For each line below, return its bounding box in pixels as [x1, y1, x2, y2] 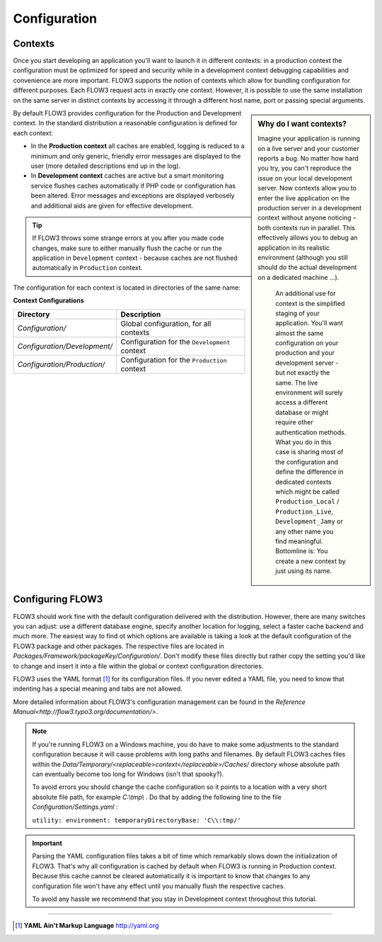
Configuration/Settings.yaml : [32, 802, 118, 811]
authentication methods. [275, 428, 347, 436]
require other [275, 418, 314, 426]
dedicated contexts [275, 477, 332, 486]
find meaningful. [275, 537, 323, 545]
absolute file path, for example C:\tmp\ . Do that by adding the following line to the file [32, 793, 282, 801]
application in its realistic [257, 243, 330, 251]
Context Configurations [13, 296, 84, 305]
